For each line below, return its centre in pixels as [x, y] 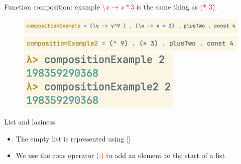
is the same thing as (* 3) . [177, 6]
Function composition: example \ [55, 6]
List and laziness [30, 122]
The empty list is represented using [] [73, 138]
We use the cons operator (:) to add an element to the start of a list [120, 155]
